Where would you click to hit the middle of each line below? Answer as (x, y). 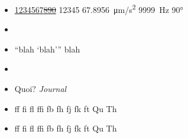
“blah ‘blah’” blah (47, 49)
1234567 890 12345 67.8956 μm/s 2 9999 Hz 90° (99, 9)
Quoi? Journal (40, 89)
